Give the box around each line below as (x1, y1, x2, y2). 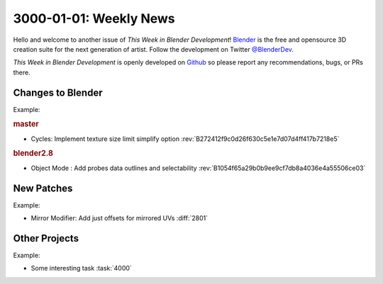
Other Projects (13, 232, 79, 244)
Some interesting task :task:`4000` (30, 264, 133, 273)
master (13, 119, 39, 129)
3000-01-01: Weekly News (13, 11, 175, 26)
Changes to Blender (13, 86, 103, 98)
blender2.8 (13, 149, 53, 159)
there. (13, 68, 31, 76)
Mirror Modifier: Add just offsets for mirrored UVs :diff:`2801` (30, 214, 209, 222)
